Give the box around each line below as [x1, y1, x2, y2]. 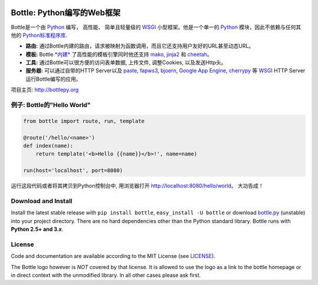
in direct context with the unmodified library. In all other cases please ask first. [11, 271, 201, 279]
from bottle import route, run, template [23, 118, 145, 124]
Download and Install [11, 197, 73, 205]
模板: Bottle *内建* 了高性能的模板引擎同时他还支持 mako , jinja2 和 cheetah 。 [25, 51, 213, 58]
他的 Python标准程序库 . [11, 31, 68, 38]
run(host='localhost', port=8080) [23, 167, 123, 174]
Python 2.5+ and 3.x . [11, 226, 64, 233]
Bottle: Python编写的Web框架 [11, 8, 121, 18]
